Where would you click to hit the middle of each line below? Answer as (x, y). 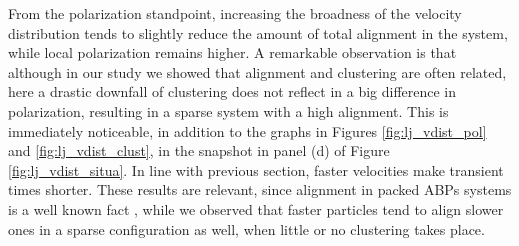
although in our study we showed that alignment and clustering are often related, (257, 71)
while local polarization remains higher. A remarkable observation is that (232, 52)
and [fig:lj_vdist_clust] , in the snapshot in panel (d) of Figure (199, 150)
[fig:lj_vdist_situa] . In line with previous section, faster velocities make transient (256, 169)
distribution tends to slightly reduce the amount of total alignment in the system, (258, 32)
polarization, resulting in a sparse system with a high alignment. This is (228, 110)
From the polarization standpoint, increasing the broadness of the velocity (235, 13)
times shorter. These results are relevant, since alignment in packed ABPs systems (260, 189)
